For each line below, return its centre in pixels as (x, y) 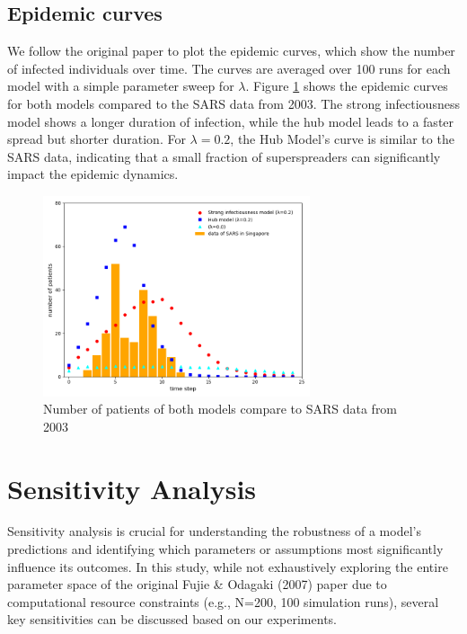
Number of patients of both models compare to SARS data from (220, 409)
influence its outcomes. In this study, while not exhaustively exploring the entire (228, 566)
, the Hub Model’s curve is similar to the (342, 139)
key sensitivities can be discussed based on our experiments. (172, 619)
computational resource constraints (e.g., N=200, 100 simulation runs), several (223, 601)
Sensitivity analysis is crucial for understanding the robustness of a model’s (214, 531)
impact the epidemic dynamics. (93, 174)
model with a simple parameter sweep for (121, 86)
